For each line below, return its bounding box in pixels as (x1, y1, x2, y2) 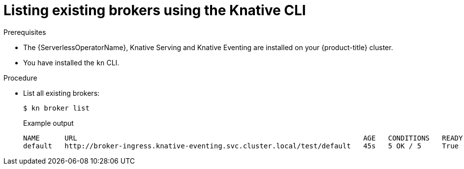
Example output (23, 118, 74, 127)
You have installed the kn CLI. (23, 58, 120, 67)
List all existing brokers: (23, 88, 100, 97)
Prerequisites (3, 28, 46, 36)
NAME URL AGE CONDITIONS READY (23, 134, 463, 142)
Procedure (3, 73, 37, 82)
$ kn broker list (23, 104, 90, 112)
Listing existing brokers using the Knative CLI (3, 2, 306, 19)
